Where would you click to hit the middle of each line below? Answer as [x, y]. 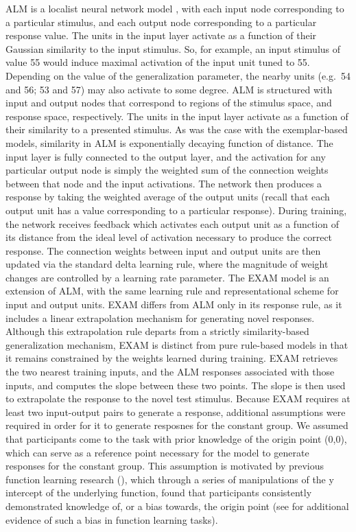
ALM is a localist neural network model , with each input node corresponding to [175, 8]
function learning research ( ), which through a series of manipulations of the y [170, 479]
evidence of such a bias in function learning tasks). [112, 519]
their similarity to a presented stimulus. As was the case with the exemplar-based [177, 129]
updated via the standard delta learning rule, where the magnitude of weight [167, 264]
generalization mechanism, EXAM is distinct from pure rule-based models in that [177, 344]
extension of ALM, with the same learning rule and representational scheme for [172, 291]
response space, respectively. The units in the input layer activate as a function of [177, 116]
